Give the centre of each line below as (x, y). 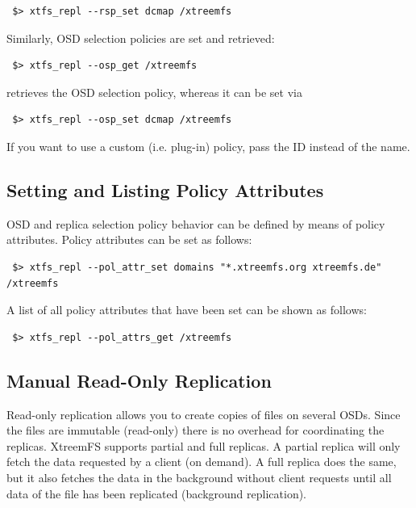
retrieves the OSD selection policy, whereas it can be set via (154, 92)
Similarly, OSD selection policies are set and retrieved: (141, 38)
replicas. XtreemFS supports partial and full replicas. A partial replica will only (204, 445)
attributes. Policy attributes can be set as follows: (129, 239)
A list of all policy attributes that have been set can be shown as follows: (187, 310)
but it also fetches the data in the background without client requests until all (199, 477)
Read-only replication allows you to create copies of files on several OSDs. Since (204, 414)
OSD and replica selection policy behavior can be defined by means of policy (196, 223)
